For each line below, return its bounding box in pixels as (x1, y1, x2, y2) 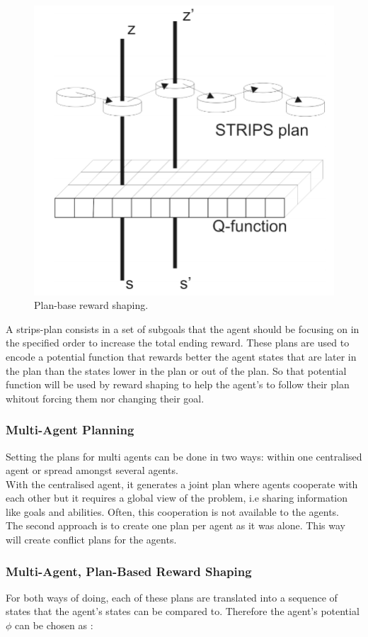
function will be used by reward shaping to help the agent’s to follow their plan (6, 377, 350, 392)
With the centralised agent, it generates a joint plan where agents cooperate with (6, 476, 358, 491)
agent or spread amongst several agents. (6, 463, 178, 478)
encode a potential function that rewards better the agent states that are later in (6, 349, 357, 363)
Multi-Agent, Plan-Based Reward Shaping (6, 562, 252, 580)
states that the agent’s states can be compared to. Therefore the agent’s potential (6, 604, 360, 619)
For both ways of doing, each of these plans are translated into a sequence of (6, 590, 338, 604)
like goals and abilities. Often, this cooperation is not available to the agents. (6, 504, 339, 519)
